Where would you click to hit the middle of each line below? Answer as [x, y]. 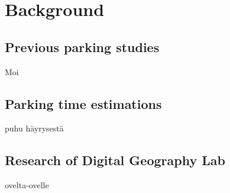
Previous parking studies [82, 46]
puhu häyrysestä [34, 128]
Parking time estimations [83, 103]
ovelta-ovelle [27, 185]
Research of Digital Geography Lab [115, 160]
